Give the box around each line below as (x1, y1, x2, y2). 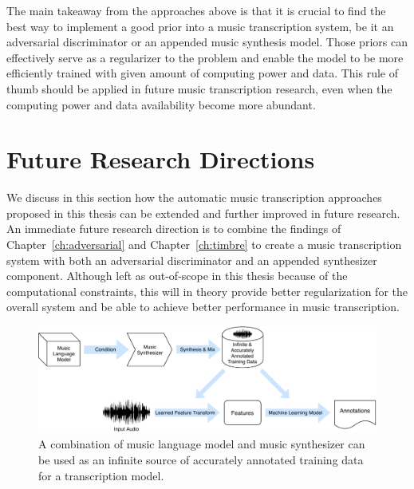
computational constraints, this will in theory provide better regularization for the (6, 282, 408, 299)
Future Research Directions (6, 143, 315, 175)
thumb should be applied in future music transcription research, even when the (6, 80, 392, 97)
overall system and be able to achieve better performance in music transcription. (6, 298, 400, 315)
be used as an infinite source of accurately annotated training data (38, 451, 364, 467)
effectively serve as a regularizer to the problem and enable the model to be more (6, 49, 404, 65)
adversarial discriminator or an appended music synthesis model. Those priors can (6, 34, 408, 50)
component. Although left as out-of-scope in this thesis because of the (6, 267, 348, 284)
